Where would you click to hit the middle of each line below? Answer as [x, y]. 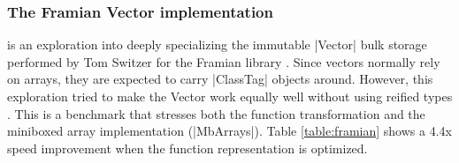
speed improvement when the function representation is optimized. [187, 148]
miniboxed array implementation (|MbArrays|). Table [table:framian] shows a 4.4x [229, 131]
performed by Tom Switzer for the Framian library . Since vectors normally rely [224, 61]
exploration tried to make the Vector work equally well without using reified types [230, 96]
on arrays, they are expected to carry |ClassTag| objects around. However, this [220, 79]
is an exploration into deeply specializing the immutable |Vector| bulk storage [217, 44]
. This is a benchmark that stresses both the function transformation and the [216, 113]
